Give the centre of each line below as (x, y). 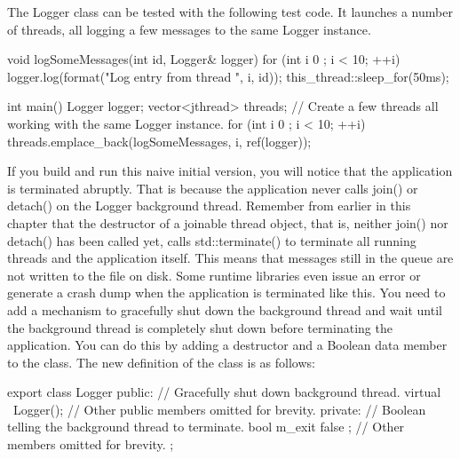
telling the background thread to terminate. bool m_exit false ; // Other (206, 427)
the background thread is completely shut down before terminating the (200, 327)
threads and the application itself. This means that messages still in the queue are (230, 258)
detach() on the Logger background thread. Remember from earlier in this (209, 206)
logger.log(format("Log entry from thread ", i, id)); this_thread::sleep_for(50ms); (228, 76)
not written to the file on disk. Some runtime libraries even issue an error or (214, 275)
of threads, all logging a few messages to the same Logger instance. (189, 29)
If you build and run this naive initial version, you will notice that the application (230, 171)
